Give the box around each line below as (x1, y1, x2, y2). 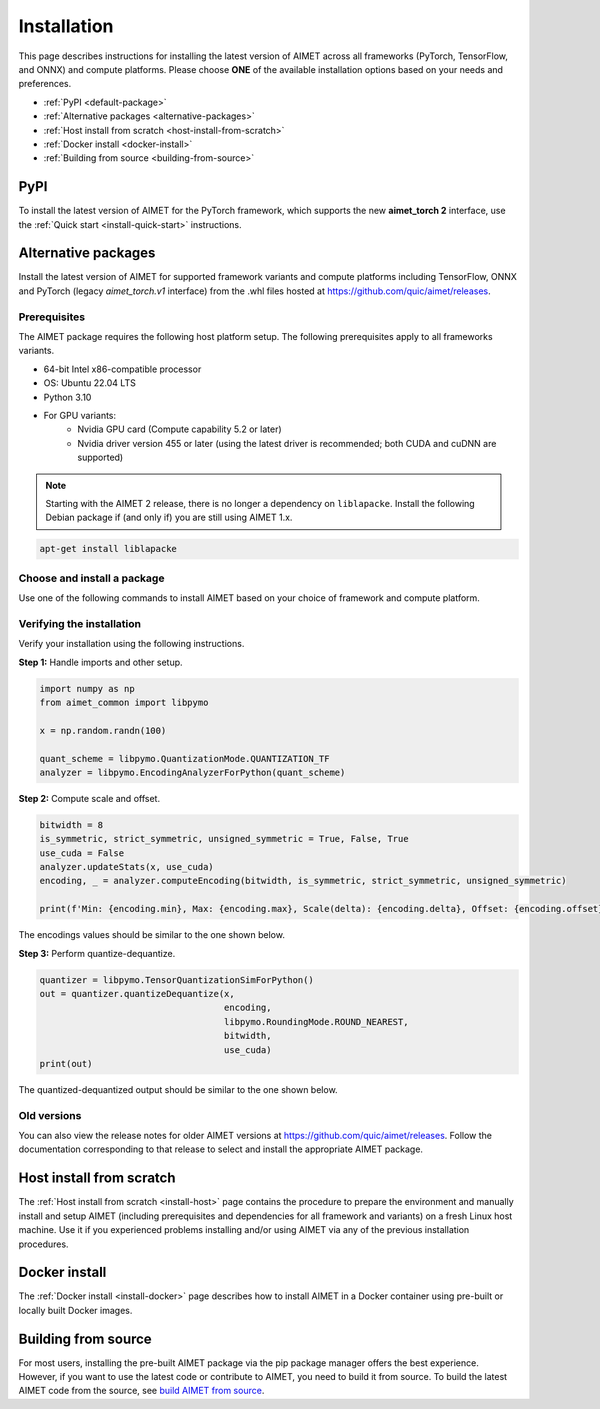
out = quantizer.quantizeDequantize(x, (39, 988, 235, 999)
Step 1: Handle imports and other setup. (18, 656, 184, 668)
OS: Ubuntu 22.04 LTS (43, 377, 137, 389)
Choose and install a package (18, 571, 165, 585)
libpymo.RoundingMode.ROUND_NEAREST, (223, 1016, 409, 1027)
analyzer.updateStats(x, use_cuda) (39, 861, 214, 873)
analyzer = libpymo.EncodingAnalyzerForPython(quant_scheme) (39, 766, 346, 778)
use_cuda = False (39, 847, 125, 859)
